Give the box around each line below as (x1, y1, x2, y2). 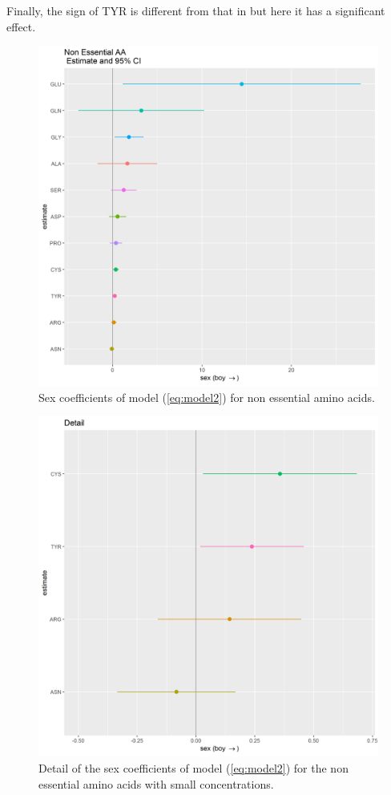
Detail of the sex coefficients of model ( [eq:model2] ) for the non (38, 759, 349, 776)
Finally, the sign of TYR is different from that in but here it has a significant (6, 2, 385, 18)
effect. (6, 18, 36, 34)
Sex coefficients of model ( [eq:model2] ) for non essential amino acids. (38, 388, 375, 405)
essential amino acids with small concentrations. (38, 775, 274, 792)
